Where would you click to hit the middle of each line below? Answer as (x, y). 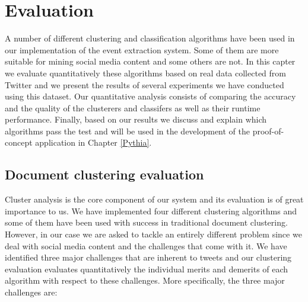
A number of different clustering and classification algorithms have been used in (150, 38)
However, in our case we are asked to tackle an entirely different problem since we (153, 234)
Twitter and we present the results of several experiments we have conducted (145, 84)
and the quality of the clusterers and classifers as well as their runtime (133, 107)
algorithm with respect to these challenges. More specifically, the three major (145, 280)
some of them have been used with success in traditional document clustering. (146, 222)
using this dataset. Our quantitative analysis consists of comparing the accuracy (150, 96)
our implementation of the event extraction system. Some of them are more (142, 49)
